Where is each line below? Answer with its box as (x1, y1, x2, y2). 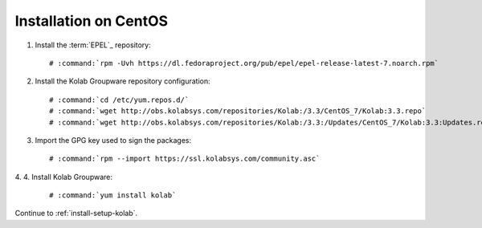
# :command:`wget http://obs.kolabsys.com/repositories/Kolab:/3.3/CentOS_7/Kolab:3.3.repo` (49, 107, 427, 116)
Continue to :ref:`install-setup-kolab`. (14, 209, 138, 218)
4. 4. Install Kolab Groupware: (14, 172, 112, 181)
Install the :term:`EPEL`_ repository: (35, 40, 152, 50)
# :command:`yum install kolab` (49, 191, 177, 200)
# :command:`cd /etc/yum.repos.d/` (49, 95, 190, 104)
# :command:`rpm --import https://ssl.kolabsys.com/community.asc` (49, 154, 321, 164)
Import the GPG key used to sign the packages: (35, 135, 192, 145)
